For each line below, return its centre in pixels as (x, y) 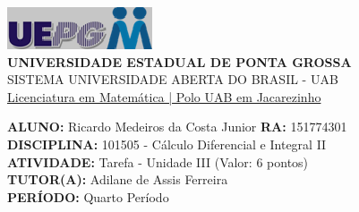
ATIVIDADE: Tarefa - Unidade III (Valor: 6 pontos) (158, 161)
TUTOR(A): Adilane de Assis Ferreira (118, 179)
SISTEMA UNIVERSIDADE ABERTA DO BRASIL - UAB (173, 79)
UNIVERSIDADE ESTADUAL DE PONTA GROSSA (179, 61)
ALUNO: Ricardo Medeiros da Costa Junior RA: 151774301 (177, 127)
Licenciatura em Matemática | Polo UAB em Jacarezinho (164, 96)
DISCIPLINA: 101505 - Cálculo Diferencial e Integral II (167, 144)
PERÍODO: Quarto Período (88, 196)
